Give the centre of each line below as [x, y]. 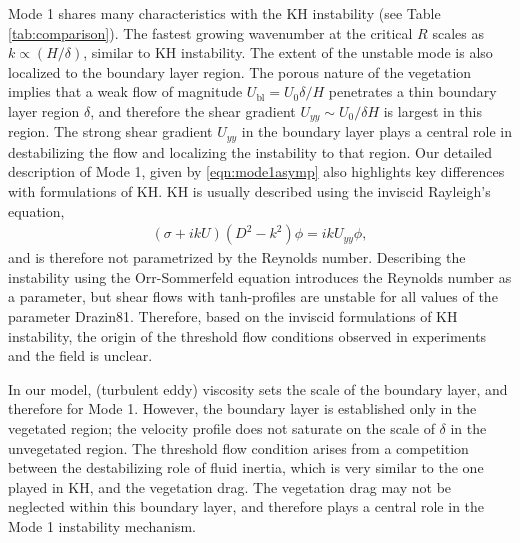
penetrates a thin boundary [412, 91]
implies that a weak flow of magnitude [125, 91]
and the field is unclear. [80, 355]
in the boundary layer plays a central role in [376, 131]
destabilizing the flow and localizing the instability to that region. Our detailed [250, 151]
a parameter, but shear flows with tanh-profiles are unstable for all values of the [253, 296]
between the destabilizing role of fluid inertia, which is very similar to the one [246, 467]
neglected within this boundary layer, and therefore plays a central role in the [246, 506]
